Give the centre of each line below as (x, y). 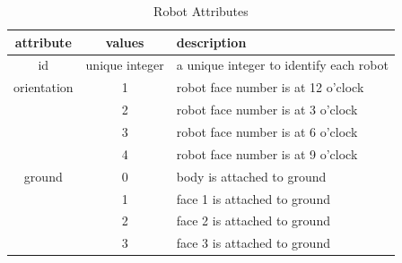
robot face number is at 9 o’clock (267, 153)
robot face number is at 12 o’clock (270, 87)
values (125, 42)
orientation (44, 87)
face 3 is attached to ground (253, 243)
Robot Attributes (201, 11)
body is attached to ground (251, 176)
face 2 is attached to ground (253, 221)
